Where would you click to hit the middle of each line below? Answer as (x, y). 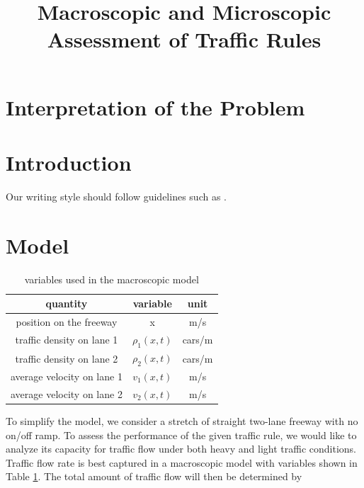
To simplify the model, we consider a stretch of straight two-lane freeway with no (182, 420)
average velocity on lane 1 (67, 376)
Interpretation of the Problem (155, 107)
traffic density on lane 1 (67, 340)
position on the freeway (67, 322)
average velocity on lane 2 (67, 393)
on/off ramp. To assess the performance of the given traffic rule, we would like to (181, 435)
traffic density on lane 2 (67, 358)
